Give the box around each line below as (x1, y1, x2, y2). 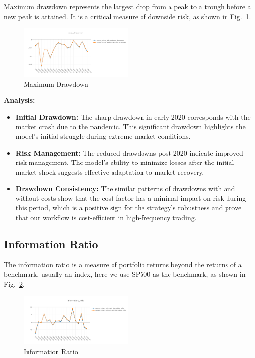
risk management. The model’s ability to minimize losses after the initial (15, 157, 234, 167)
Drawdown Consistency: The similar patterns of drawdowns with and (15, 183, 235, 194)
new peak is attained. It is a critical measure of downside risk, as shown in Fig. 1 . (4, 11, 251, 21)
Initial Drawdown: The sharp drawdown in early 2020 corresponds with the (15, 111, 251, 122)
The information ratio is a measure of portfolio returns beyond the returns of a (4, 259, 242, 269)
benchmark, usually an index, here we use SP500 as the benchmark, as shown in (4, 269, 246, 279)
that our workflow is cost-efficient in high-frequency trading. (15, 212, 197, 223)
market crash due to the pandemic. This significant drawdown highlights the (15, 121, 246, 131)
